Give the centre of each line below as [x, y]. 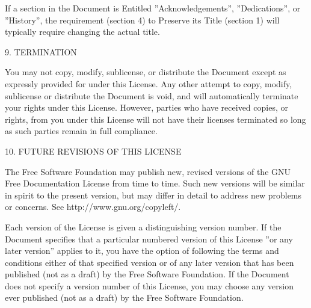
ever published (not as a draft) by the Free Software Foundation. [124, 297]
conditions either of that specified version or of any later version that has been [149, 262]
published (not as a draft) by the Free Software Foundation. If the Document [147, 274]
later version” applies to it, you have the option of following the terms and [142, 251]
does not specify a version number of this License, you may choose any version [149, 285]
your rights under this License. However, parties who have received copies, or [146, 107]
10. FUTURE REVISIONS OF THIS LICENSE [93, 151]
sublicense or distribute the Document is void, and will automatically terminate [152, 95]
